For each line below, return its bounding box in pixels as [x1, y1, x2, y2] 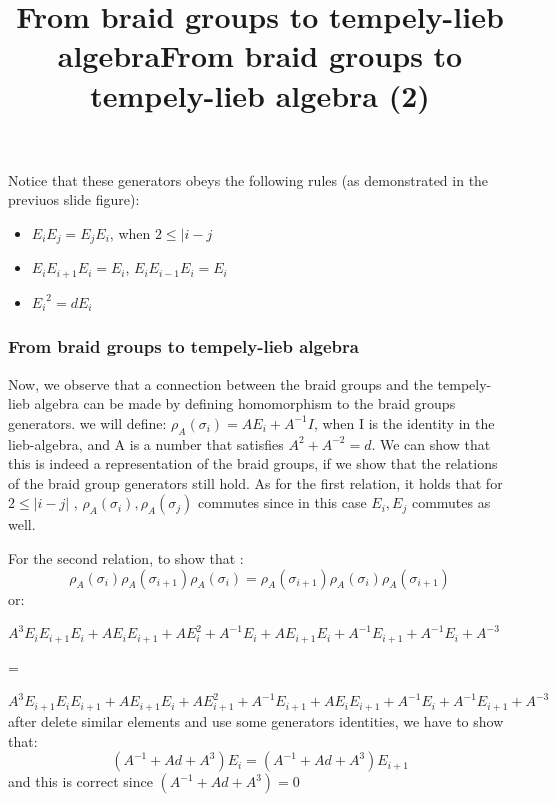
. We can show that [371, 433, 491, 454]
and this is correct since [8, 771, 153, 792]
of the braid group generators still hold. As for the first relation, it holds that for [8, 472, 503, 493]
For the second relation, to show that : [8, 548, 244, 569]
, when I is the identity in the [313, 412, 495, 433]
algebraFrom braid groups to [57, 35, 463, 76]
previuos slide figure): [8, 189, 140, 210]
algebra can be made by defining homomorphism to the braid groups [34, 393, 456, 414]
